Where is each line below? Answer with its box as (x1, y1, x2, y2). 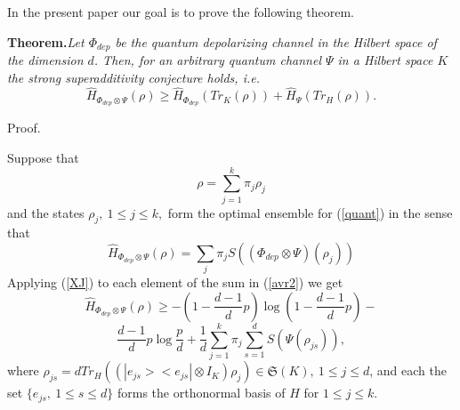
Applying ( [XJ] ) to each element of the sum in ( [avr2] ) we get (7, 273, 343, 292)
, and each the (369, 361, 447, 380)
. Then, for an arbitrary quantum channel (93, 51, 321, 69)
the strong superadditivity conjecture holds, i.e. (7, 68, 260, 86)
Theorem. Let (7, 32, 85, 51)
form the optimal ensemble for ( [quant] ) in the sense (167, 203, 453, 221)
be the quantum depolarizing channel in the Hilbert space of (115, 32, 437, 51)
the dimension (7, 51, 84, 69)
